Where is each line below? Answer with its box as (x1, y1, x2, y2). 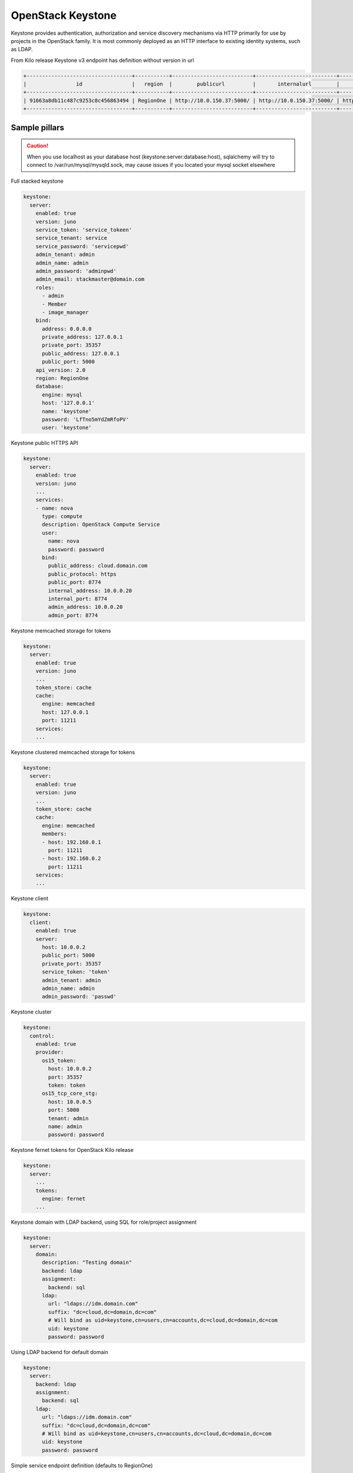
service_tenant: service (35, 235, 108, 242)
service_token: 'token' (42, 969, 111, 975)
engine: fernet (42, 1195, 86, 1202)
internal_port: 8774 (48, 595, 108, 602)
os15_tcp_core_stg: (42, 1090, 98, 1097)
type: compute (42, 513, 82, 520)
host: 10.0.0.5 (48, 1098, 92, 1105)
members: (42, 831, 67, 837)
